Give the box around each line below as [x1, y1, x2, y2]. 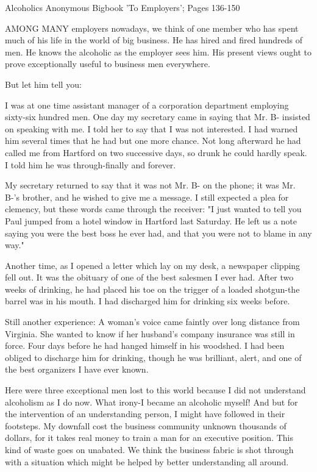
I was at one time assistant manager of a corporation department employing [5, 98, 289, 111]
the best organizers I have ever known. [5, 363, 149, 376]
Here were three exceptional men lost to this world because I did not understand [5, 384, 306, 396]
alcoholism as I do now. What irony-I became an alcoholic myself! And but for [5, 395, 298, 408]
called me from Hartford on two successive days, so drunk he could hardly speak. [5, 146, 307, 159]
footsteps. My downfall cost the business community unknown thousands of [5, 419, 287, 432]
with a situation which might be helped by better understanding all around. [5, 455, 289, 468]
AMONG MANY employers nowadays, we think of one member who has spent [5, 21, 299, 34]
